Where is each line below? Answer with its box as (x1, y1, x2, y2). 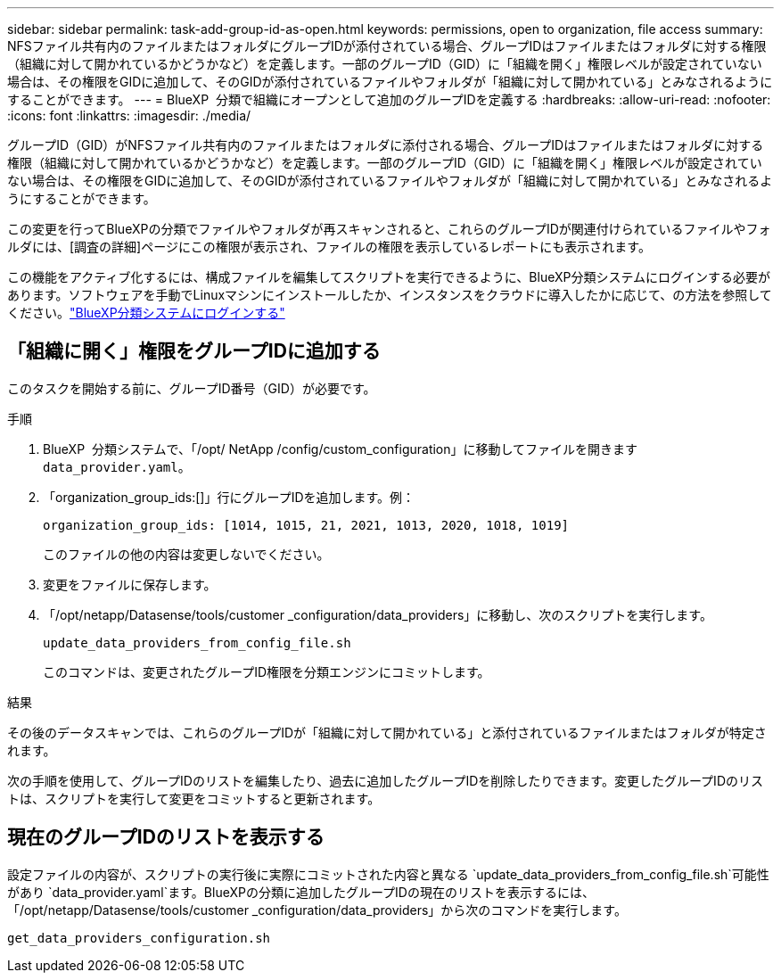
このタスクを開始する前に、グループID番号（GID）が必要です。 (7, 380, 376, 396)
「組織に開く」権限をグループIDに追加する (7, 340, 381, 363)
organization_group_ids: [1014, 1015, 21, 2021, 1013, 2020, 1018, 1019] (43, 517, 570, 532)
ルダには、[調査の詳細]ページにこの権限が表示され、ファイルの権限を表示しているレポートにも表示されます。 (7, 239, 651, 254)
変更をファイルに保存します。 (43, 576, 217, 592)
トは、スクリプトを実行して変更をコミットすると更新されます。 (7, 790, 381, 806)
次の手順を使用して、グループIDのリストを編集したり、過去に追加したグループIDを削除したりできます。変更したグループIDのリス (7, 772, 763, 788)
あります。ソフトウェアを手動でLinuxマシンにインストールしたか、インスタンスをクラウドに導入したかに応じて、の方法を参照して (7, 287, 772, 302)
